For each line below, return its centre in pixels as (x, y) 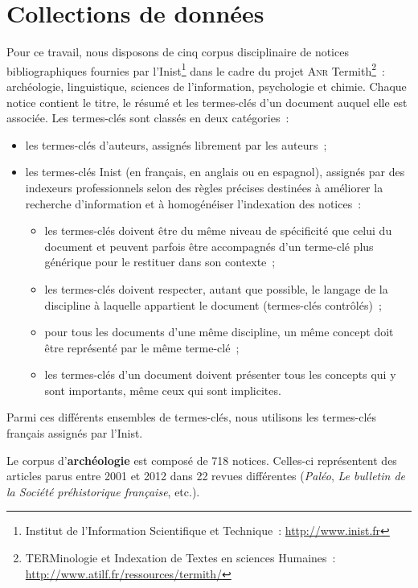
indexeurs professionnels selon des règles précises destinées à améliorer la (204, 187)
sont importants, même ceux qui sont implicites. (163, 390)
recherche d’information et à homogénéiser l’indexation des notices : (193, 203)
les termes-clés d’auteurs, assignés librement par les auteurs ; (176, 144)
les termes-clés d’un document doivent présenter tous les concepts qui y (220, 374)
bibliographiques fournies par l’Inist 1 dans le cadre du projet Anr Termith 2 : (196, 69)
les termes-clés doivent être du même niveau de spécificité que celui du (218, 230)
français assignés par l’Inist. (75, 433)
